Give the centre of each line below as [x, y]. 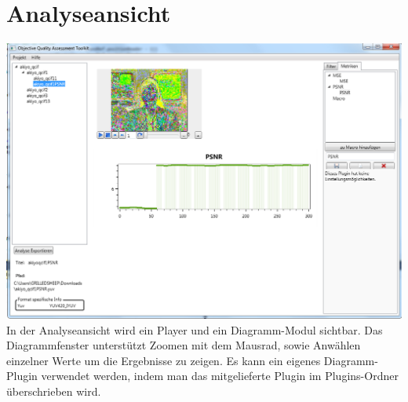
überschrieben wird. [54, 391]
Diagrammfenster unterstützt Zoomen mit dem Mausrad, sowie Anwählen [184, 345]
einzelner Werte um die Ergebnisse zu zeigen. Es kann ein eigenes [164, 360]
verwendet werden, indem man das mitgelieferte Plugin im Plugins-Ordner [220, 376]
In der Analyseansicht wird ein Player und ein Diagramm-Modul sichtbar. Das [195, 329]
